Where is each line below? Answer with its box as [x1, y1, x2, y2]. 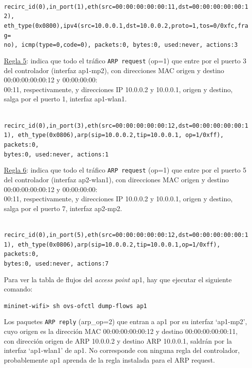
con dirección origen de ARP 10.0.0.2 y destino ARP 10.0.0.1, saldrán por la [4, 335, 232, 346]
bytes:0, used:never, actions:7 [4, 260, 109, 267]
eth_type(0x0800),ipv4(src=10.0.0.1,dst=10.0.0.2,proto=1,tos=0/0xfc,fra [4, 22, 249, 29]
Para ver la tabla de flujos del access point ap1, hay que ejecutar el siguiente [4, 274, 232, 284]
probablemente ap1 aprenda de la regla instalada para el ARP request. [4, 354, 215, 365]
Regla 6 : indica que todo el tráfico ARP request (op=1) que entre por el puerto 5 [4, 165, 247, 175]
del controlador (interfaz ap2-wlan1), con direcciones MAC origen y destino [4, 174, 229, 184]
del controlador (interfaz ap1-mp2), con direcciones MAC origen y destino [4, 65, 224, 75]
